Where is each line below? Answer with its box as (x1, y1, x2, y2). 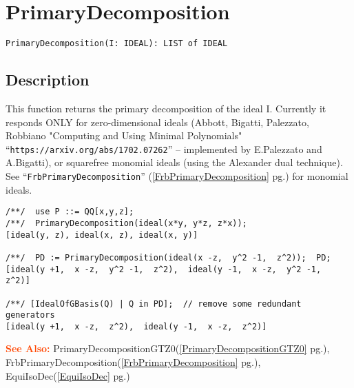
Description (6, 69, 90, 90)
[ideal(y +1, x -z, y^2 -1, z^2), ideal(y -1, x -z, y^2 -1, (6, 264, 322, 274)
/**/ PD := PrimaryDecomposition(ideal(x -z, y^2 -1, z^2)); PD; (6, 252, 331, 263)
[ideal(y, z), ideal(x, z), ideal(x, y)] (6, 229, 198, 240)
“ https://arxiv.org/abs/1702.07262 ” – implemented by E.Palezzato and (6, 141, 322, 156)
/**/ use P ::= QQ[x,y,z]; (6, 207, 134, 217)
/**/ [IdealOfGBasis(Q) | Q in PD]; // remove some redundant (6, 298, 302, 309)
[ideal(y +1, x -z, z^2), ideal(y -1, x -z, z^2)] (6, 321, 267, 331)
